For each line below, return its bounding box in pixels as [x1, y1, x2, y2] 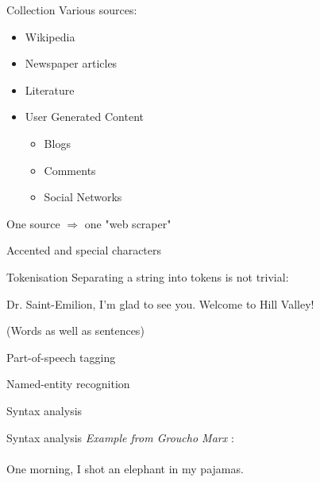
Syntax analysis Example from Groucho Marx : [6, 429, 234, 445]
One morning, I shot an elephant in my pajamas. [6, 460, 244, 476]
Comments [44, 161, 96, 178]
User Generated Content [25, 108, 144, 125]
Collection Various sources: [6, 2, 137, 17]
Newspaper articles [25, 55, 118, 72]
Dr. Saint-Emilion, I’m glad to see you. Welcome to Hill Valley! [6, 295, 314, 312]
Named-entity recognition [6, 375, 130, 392]
